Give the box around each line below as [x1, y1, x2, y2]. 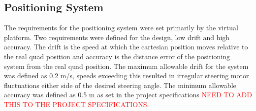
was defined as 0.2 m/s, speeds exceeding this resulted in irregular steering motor [4, 70, 249, 81]
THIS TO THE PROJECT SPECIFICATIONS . [4, 99, 149, 109]
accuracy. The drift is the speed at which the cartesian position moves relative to [4, 42, 248, 52]
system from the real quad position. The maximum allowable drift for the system [4, 61, 249, 71]
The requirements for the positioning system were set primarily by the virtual [4, 22, 238, 33]
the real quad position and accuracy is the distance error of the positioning [4, 51, 230, 61]
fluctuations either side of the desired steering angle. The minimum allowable [4, 80, 236, 90]
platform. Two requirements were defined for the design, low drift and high [4, 32, 230, 42]
